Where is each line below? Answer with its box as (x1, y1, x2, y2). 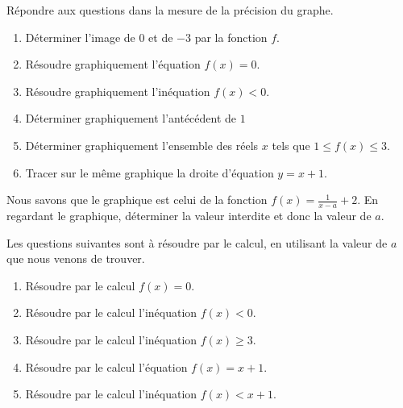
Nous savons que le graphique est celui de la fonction (6, 191, 268, 208)
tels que (272, 136, 310, 153)
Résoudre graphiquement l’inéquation (25, 82, 210, 99)
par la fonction (194, 28, 268, 45)
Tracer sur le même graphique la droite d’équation (25, 164, 274, 181)
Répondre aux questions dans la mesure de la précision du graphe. (6, 2, 334, 18)
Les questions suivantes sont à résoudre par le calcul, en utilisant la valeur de (6, 234, 388, 251)
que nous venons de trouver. (6, 250, 145, 267)
